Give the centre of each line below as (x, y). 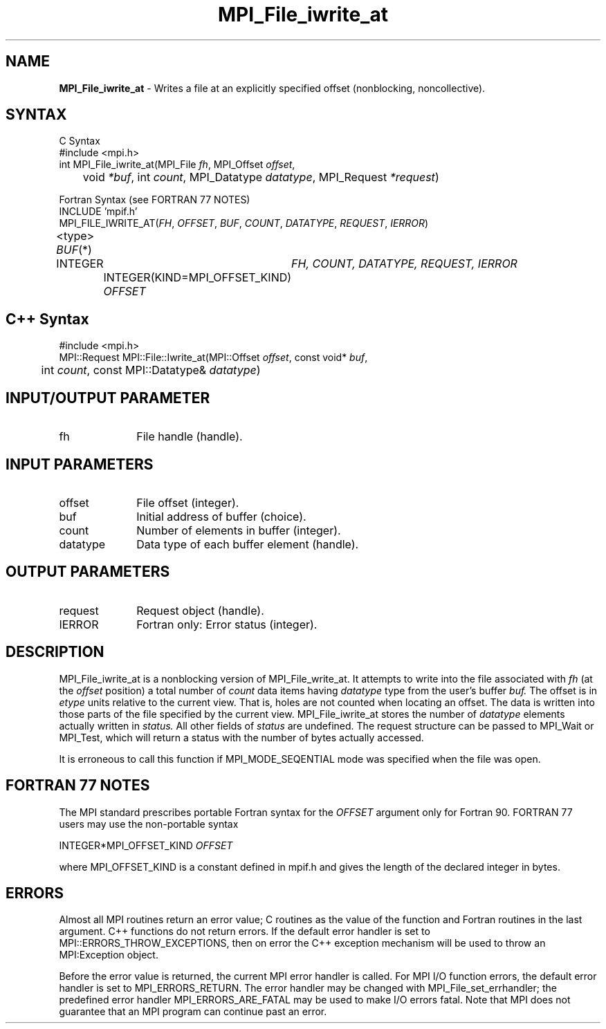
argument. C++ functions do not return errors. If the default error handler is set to (245, 931)
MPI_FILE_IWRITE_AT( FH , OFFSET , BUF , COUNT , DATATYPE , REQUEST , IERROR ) (244, 223)
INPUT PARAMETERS (80, 464)
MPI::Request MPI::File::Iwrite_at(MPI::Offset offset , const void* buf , (213, 358)
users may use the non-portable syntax (149, 824)
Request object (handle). (200, 610)
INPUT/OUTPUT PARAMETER (108, 398)
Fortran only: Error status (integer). (227, 624)
